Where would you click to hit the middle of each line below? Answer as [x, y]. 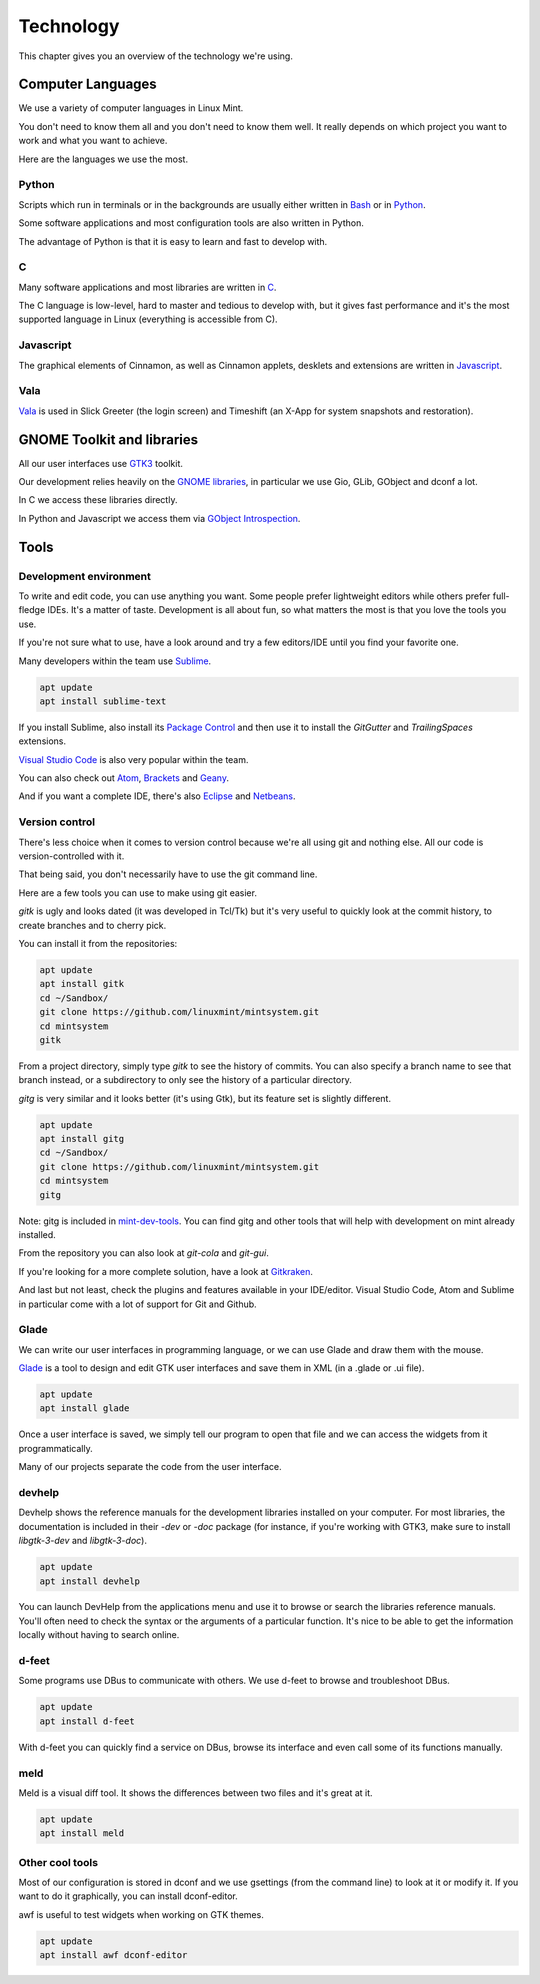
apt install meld [82, 1833]
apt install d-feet [87, 1721]
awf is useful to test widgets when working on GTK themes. [141, 1914]
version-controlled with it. [71, 856]
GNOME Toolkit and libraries [108, 439]
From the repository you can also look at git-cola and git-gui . [143, 1253]
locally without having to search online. [99, 1635]
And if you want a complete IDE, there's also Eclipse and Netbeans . [157, 796]
